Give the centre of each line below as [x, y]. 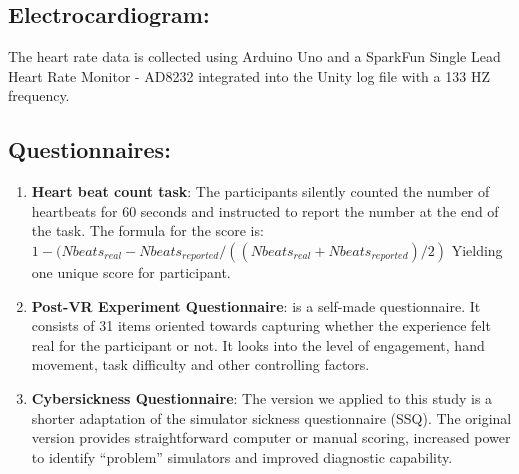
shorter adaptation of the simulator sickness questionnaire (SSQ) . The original [271, 417]
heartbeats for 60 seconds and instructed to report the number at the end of [265, 210]
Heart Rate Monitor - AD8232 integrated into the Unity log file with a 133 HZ [249, 75]
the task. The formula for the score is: [147, 230]
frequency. [39, 95]
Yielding [477, 249]
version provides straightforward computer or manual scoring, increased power [271, 437]
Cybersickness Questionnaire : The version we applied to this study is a [262, 397]
